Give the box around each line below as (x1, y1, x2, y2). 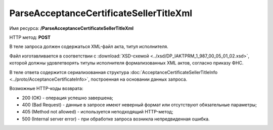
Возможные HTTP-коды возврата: (9, 86, 83, 92)
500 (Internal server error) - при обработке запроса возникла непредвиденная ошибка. (22, 116, 210, 122)
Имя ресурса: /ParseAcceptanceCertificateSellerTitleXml (9, 25, 134, 31)
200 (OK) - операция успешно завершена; (22, 95, 113, 101)
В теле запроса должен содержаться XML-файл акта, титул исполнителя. (9, 43, 169, 50)
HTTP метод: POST (9, 34, 51, 40)
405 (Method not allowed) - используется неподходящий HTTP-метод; (22, 109, 173, 115)
